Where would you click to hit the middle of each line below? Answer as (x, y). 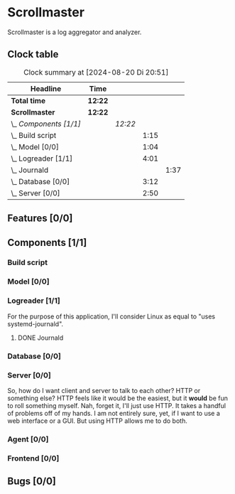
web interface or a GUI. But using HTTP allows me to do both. (98, 421)
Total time (28, 100)
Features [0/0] (40, 219)
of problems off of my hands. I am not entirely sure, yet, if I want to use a (114, 413)
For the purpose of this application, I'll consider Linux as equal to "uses (111, 316)
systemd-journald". (35, 323)
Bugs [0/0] (32, 482)
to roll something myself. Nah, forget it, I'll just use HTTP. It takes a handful (116, 405)
